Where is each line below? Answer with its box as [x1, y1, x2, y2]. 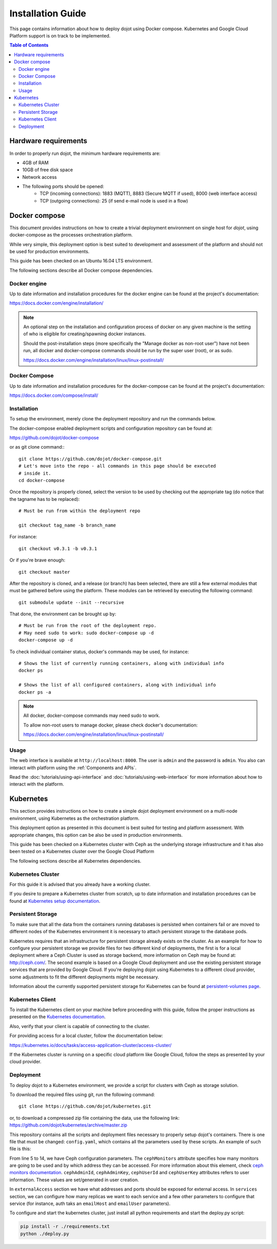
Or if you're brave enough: [9, 557, 66, 563]
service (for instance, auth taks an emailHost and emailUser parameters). [9, 1200, 171, 1207]
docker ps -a [18, 689, 51, 695]
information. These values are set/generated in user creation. [9, 1177, 139, 1183]
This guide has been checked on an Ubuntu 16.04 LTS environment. [9, 258, 153, 264]
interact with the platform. [9, 781, 64, 787]
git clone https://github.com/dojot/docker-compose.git [18, 456, 162, 461]
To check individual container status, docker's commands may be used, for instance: [9, 649, 189, 655]
